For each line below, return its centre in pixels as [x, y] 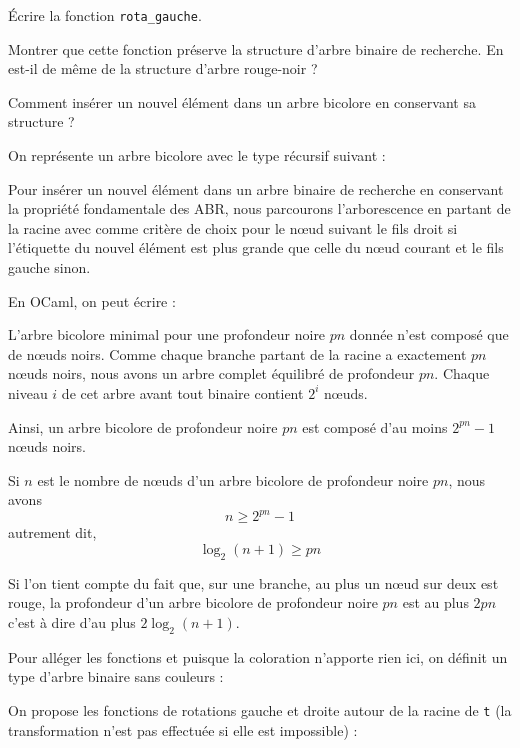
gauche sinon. [49, 267]
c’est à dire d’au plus [72, 622]
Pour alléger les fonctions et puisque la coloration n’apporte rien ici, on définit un [258, 656]
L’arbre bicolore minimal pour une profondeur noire [167, 334]
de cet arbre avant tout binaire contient [182, 392]
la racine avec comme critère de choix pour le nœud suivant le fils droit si [233, 227]
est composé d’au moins [375, 426]
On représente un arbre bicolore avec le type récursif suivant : [197, 155]
